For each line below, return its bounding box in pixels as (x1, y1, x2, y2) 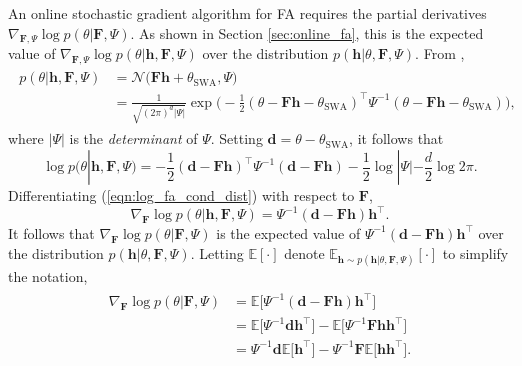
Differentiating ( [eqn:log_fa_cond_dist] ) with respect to (8, 185, 355, 206)
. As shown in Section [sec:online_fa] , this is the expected (130, 22, 484, 43)
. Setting (210, 128, 263, 149)
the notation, (8, 265, 88, 286)
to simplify (442, 242, 509, 263)
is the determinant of (69, 128, 198, 149)
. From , (415, 43, 465, 64)
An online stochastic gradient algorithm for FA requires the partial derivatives (8, 3, 487, 23)
